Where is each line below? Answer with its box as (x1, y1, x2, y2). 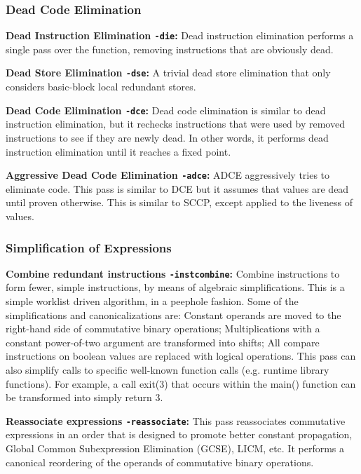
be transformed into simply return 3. (6, 390, 163, 405)
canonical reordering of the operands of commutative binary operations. (6, 454, 314, 469)
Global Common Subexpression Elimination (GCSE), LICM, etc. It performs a (6, 441, 344, 456)
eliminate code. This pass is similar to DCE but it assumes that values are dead (6, 181, 349, 196)
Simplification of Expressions (6, 238, 172, 256)
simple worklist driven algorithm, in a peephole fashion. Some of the (6, 294, 299, 309)
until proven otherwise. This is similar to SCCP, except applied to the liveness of (6, 195, 353, 210)
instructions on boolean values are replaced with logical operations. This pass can (6, 348, 356, 363)
